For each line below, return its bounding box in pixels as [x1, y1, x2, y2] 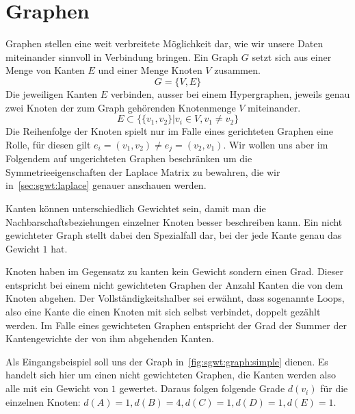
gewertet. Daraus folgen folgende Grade [119, 381, 285, 396]
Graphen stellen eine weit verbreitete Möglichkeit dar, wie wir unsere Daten [5, 36, 324, 51]
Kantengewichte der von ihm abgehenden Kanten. [5, 331, 214, 346]
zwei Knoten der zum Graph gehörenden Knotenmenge [5, 100, 236, 114]
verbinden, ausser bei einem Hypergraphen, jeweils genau [110, 86, 350, 101]
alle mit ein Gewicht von [5, 381, 109, 396]
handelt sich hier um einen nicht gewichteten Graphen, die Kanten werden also [5, 367, 336, 382]
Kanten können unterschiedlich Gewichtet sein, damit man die [5, 200, 266, 215]
